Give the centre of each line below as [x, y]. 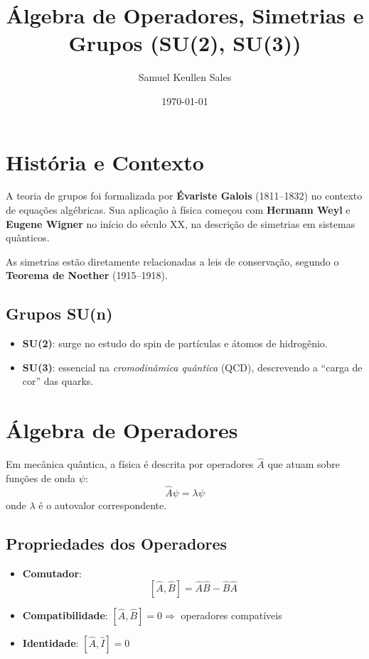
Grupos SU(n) [59, 314]
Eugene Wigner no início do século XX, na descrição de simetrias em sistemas [181, 223]
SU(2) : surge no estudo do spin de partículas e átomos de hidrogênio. [175, 343]
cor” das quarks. [58, 381]
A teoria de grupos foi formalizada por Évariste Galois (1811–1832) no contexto [184, 196]
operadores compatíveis [231, 615]
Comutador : [52, 573]
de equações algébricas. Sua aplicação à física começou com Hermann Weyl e [178, 210]
